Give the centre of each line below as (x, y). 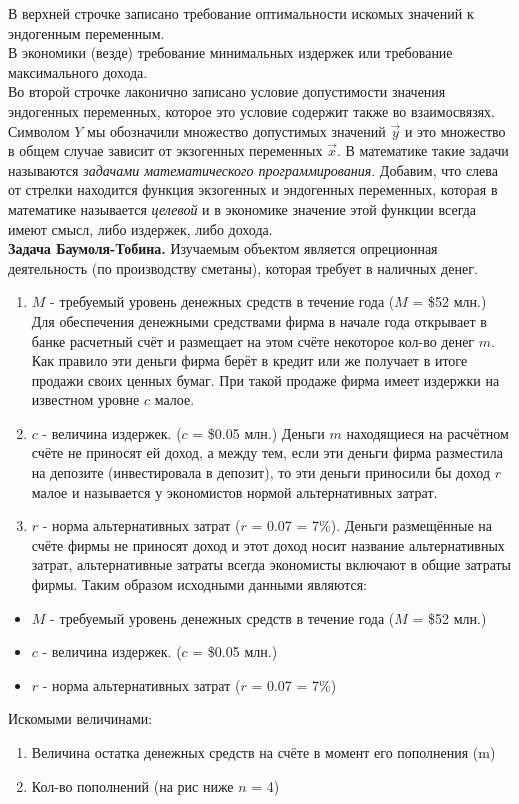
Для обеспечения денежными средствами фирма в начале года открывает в (259, 320)
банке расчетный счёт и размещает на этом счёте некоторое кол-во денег (253, 340)
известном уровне (85, 399)
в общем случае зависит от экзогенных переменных (165, 150)
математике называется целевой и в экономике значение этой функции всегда (242, 208)
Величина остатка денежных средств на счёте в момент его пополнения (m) (263, 752)
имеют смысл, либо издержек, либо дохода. (140, 228)
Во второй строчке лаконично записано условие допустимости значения (227, 91)
